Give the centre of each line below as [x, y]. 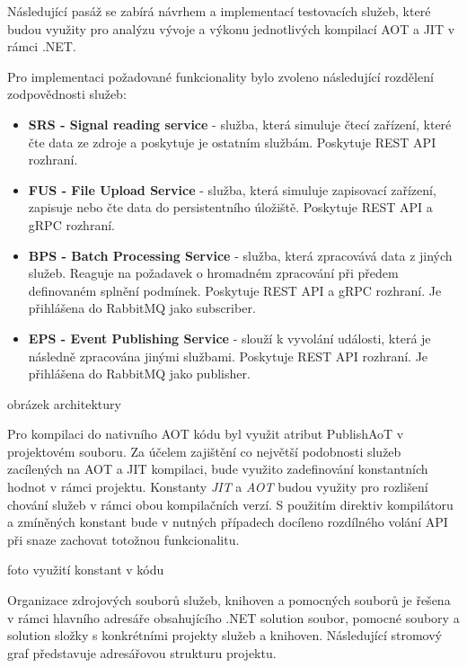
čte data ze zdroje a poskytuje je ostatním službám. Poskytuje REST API [232, 142]
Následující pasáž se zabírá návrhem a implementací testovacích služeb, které [219, 11]
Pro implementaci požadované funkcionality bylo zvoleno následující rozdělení [220, 76]
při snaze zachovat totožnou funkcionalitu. [123, 539]
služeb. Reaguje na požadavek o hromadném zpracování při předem [213, 273]
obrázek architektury [64, 403]
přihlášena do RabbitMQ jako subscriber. [142, 308]
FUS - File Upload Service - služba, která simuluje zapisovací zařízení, [232, 189]
